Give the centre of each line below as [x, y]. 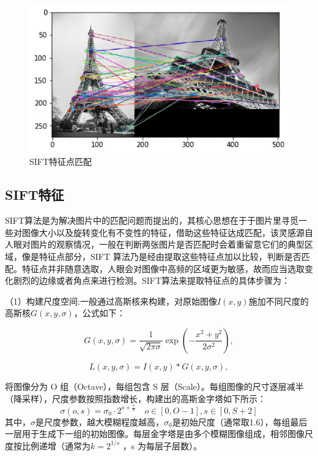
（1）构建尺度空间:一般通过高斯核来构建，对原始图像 [111, 301]
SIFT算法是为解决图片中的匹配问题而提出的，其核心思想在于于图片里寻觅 [152, 220]
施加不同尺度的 [279, 301]
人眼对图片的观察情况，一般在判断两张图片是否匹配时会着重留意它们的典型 [155, 244]
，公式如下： [99, 313]
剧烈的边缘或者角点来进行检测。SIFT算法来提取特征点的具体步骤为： [152, 280]
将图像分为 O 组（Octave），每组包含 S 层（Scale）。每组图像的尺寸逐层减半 [154, 386]
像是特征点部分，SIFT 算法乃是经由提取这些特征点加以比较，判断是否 [161, 256]
